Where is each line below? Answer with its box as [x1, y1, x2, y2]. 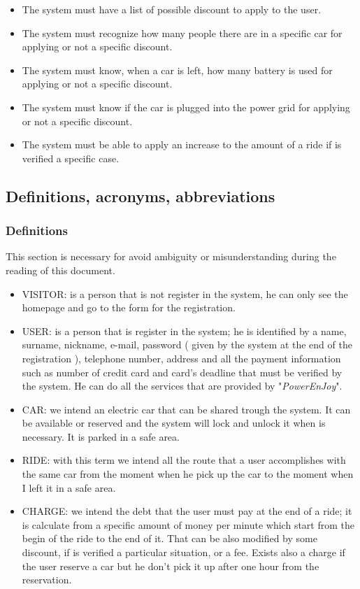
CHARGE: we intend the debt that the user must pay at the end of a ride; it [22, 504, 352, 518]
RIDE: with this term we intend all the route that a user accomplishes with [22, 453, 346, 467]
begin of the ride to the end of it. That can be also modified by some [22, 531, 317, 546]
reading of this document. [6, 262, 115, 277]
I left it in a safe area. [22, 480, 116, 495]
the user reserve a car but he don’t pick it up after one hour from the [22, 558, 319, 573]
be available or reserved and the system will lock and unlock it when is [22, 416, 326, 430]
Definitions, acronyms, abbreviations [6, 185, 275, 206]
